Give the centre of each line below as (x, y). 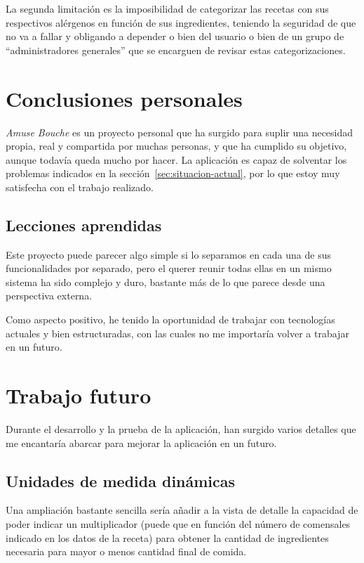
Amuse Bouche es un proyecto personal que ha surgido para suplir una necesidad (180, 132)
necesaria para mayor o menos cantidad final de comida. (126, 551)
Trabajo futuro (79, 395)
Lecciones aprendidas (84, 225)
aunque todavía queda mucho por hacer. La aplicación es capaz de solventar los (176, 159)
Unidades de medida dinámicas (121, 480)
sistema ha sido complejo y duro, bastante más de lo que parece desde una (166, 281)
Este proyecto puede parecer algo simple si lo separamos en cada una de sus (168, 254)
